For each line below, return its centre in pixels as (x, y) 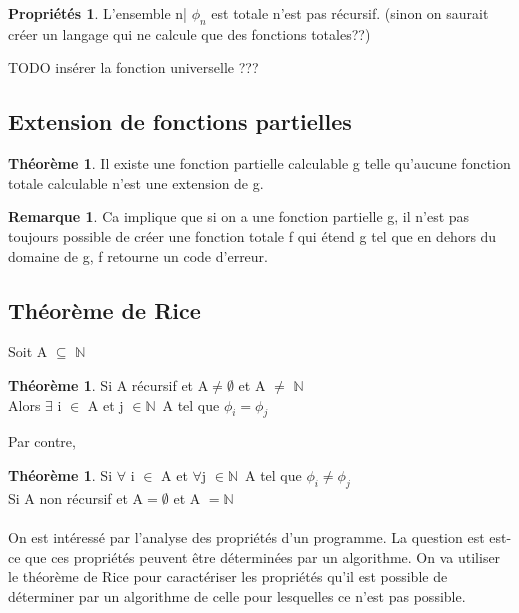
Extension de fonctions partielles (180, 121)
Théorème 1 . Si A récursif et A (108, 384)
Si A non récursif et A (76, 497)
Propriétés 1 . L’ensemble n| (97, 13)
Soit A (28, 351)
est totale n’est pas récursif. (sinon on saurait (350, 13)
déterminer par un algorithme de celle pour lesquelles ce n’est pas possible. (237, 595)
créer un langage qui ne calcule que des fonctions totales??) (189, 33)
